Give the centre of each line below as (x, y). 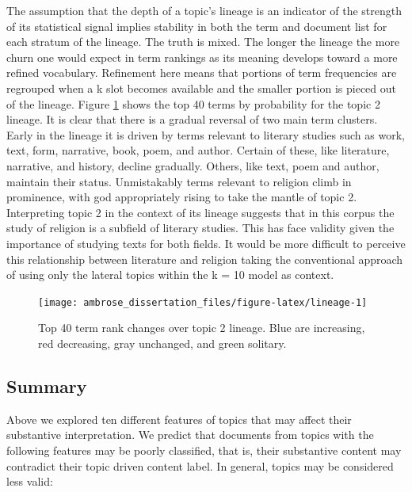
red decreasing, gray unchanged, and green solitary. (162, 343)
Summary (47, 385)
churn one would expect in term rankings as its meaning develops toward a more (202, 57)
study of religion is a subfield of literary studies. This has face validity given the (200, 228)
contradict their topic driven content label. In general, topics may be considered (200, 465)
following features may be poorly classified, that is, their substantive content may (204, 450)
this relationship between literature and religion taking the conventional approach (205, 259)
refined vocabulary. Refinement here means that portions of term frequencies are (202, 72)
